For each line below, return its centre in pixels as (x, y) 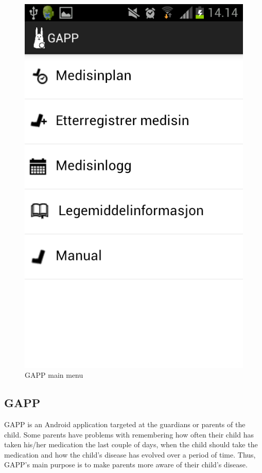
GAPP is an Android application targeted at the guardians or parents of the (125, 424)
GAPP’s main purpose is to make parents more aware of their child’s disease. (126, 465)
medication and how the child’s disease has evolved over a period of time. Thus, (130, 454)
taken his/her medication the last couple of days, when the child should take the (131, 444)
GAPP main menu (54, 375)
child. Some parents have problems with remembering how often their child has (129, 434)
